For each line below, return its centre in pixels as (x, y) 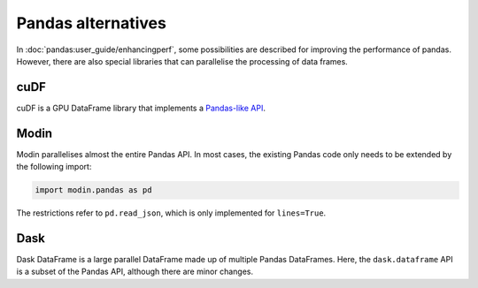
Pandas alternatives (92, 23)
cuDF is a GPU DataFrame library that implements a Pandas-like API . (141, 108)
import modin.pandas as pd (93, 190)
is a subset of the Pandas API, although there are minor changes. (135, 272)
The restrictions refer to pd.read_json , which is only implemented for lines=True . (171, 213)
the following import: (54, 167)
